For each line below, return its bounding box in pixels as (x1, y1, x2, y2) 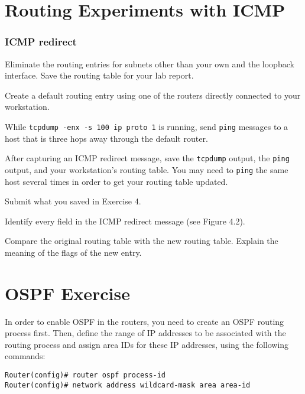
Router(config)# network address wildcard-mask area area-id (5, 380, 251, 389)
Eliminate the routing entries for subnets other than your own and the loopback (5, 57, 294, 70)
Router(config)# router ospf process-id (5, 371, 166, 379)
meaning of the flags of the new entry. (5, 246, 142, 258)
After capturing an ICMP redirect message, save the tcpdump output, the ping (5, 152, 290, 164)
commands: (5, 350, 46, 362)
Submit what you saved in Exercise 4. (5, 195, 141, 207)
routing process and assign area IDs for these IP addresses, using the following (5, 338, 289, 350)
